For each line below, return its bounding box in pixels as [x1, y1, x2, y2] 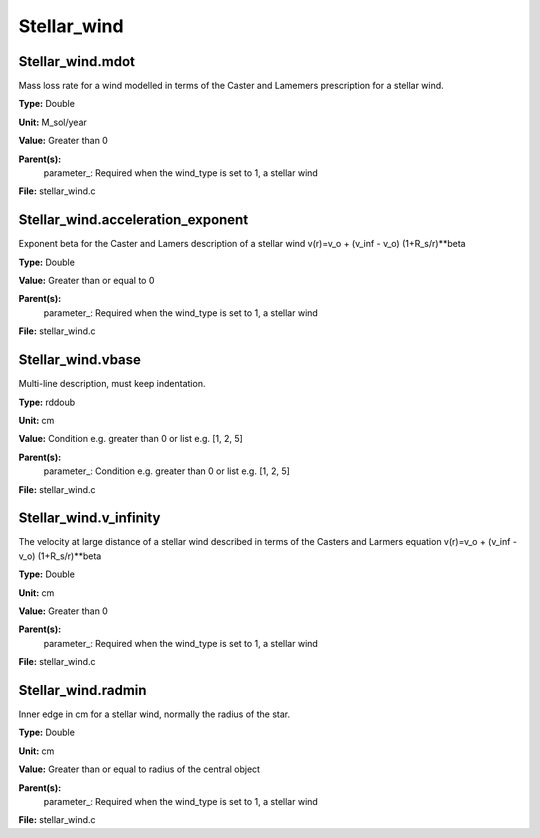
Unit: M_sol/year [18, 116, 87, 128]
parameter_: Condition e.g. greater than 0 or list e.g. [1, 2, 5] [43, 465, 290, 477]
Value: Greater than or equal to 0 [18, 275, 155, 287]
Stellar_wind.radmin [18, 681, 147, 699]
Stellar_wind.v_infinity [18, 510, 161, 527]
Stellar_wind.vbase [18, 351, 142, 369]
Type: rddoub [18, 396, 76, 408]
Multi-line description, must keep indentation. [18, 378, 206, 390]
